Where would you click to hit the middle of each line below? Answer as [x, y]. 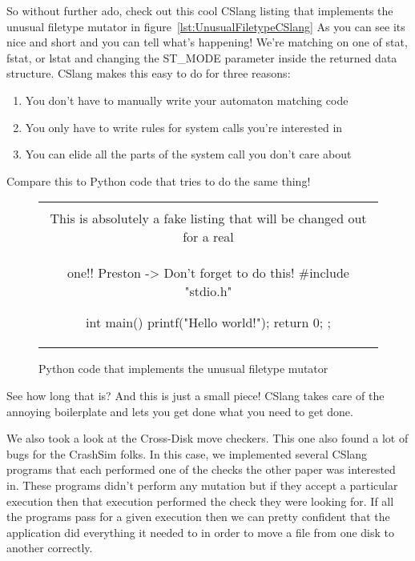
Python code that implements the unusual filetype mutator [183, 369]
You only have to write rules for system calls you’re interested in [184, 127]
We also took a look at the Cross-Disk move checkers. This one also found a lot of [207, 438]
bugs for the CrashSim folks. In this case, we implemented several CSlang [187, 453]
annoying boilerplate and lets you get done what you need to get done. [180, 411]
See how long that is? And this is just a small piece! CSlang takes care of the [195, 395]
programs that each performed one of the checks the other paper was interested [201, 469]
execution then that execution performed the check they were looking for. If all [200, 501]
